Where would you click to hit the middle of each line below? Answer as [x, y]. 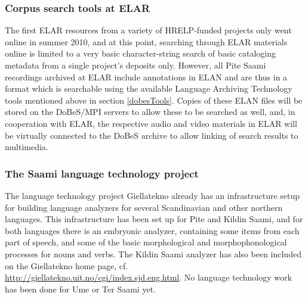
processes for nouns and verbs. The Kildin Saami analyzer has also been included [153, 253]
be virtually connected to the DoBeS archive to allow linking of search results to [152, 135]
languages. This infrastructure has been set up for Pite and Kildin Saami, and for [154, 219]
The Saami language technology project [102, 173]
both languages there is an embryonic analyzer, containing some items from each [152, 230]
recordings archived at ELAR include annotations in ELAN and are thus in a [146, 77]
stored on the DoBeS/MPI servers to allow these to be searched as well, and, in [150, 112]
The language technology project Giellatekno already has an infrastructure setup [153, 195]
